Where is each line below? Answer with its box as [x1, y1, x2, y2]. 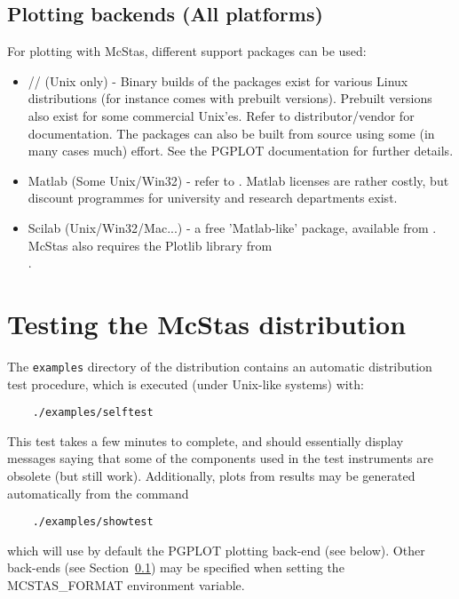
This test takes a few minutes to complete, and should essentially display [7, 431, 404, 450]
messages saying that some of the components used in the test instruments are [7, 449, 433, 467]
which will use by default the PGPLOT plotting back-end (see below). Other [7, 540, 425, 559]
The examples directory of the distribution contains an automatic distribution [7, 356, 432, 375]
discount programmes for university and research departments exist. [28, 188, 398, 207]
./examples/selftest [32, 406, 154, 419]
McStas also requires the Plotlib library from [28, 236, 273, 254]
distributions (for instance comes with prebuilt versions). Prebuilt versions [28, 89, 432, 108]
